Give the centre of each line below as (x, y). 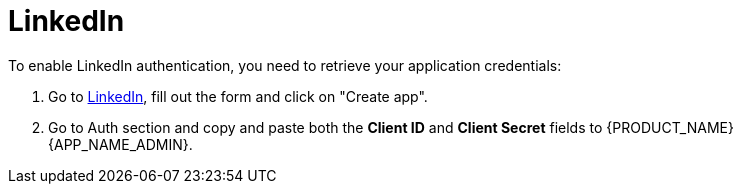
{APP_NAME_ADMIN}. (120, 144)
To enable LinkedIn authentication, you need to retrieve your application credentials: (285, 65)
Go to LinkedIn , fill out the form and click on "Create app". (238, 96)
